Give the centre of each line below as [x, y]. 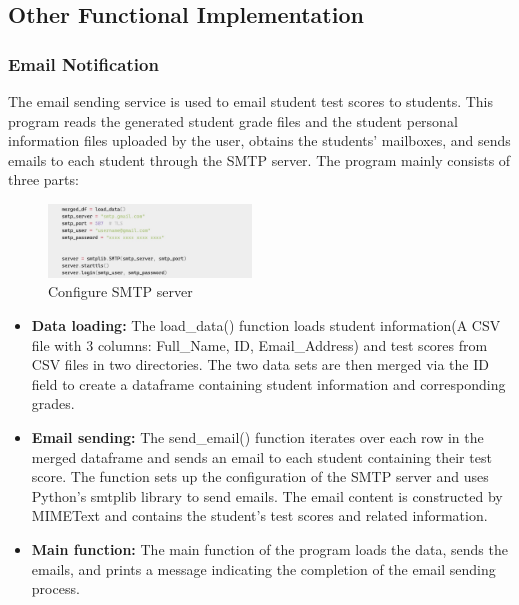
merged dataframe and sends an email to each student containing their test [261, 456]
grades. [53, 403]
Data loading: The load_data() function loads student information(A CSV [266, 325]
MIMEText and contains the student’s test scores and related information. [259, 515]
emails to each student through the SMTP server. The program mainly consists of [259, 159]
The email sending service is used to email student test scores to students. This [251, 101]
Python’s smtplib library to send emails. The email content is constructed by [267, 495]
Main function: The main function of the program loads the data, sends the [269, 549]
